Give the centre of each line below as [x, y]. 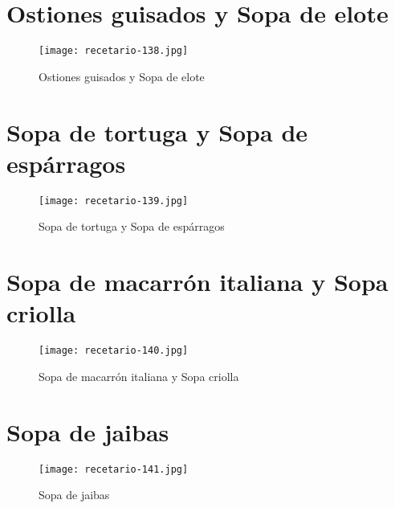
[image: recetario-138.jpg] [114, 51]
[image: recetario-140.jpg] [114, 351]
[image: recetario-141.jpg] [114, 469]
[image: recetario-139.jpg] [114, 201]
